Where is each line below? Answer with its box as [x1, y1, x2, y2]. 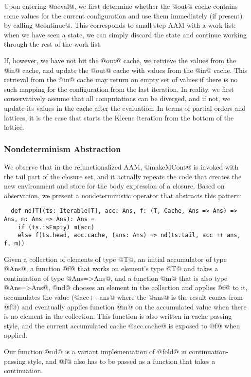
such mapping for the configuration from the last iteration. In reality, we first [4, 84, 234, 94]
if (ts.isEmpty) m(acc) [18, 223, 95, 231]
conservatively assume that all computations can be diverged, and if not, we [4, 93, 231, 103]
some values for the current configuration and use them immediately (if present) [4, 10, 243, 20]
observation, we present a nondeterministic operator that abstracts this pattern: [4, 190, 242, 200]
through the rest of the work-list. [4, 39, 102, 49]
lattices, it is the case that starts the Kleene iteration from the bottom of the [4, 112, 234, 122]
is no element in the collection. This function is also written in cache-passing [4, 311, 232, 321]
